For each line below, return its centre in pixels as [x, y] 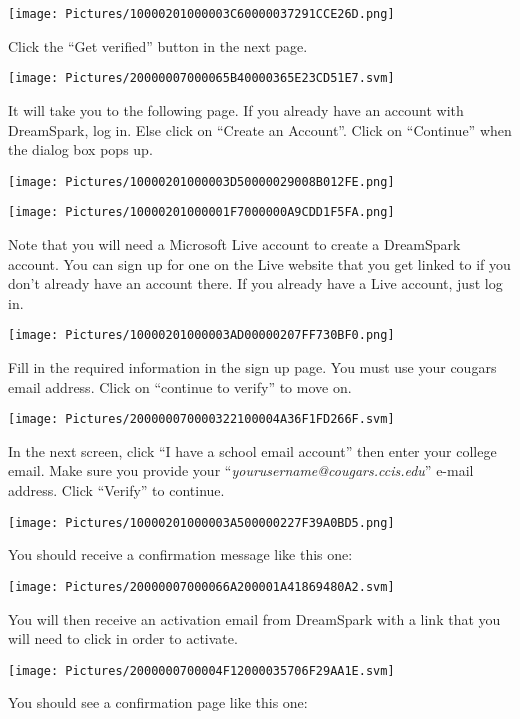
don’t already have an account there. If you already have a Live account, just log [255, 283]
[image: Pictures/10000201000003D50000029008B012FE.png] [201, 181]
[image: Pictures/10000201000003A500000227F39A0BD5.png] [201, 522]
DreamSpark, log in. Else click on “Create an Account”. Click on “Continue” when [260, 129]
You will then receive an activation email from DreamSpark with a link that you [254, 618]
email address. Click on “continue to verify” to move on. [180, 386]
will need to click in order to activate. [123, 638]
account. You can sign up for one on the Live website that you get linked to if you [259, 263]
